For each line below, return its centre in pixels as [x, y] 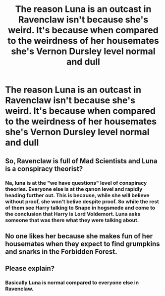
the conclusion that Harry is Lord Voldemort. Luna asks [73, 214]
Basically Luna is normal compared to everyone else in [72, 283]
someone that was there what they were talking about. [72, 220]
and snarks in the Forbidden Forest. [61, 252]
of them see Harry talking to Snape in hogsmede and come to [80, 208]
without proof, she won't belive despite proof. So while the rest [82, 201]
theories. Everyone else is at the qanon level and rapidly [74, 189]
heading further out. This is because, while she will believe [77, 195]
